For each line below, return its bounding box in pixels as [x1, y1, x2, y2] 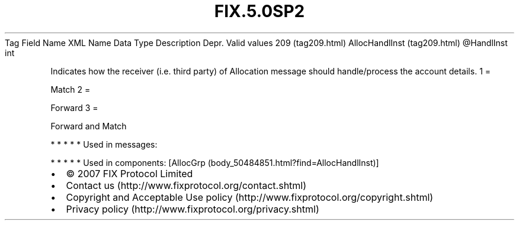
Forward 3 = [50, 102, 98, 113]
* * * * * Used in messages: [50, 139, 158, 149]
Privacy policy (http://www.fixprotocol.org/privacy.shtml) [66, 203, 319, 215]
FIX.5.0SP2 [214, 1, 305, 21]
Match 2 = [50, 84, 91, 94]
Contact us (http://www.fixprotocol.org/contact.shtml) [66, 179, 307, 191]
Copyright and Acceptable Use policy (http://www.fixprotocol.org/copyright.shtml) [66, 191, 434, 203]
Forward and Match [50, 120, 127, 131]
